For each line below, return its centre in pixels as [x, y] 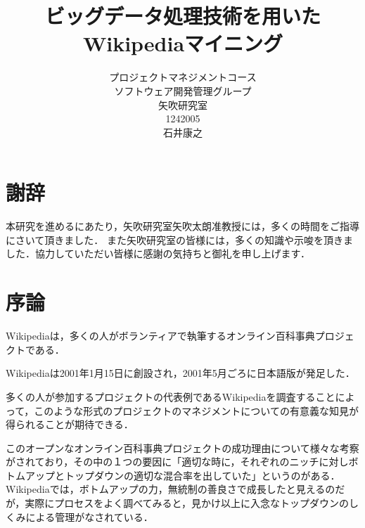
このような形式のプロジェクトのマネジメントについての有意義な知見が [196, 410]
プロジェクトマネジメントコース [183, 77]
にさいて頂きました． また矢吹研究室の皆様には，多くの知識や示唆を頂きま [179, 239]
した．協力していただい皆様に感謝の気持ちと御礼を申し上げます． [158, 253]
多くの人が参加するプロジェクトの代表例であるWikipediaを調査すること [171, 396]
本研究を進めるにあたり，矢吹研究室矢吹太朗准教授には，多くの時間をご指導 [183, 226]
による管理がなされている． [89, 516]
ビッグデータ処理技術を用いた [182, 16]
